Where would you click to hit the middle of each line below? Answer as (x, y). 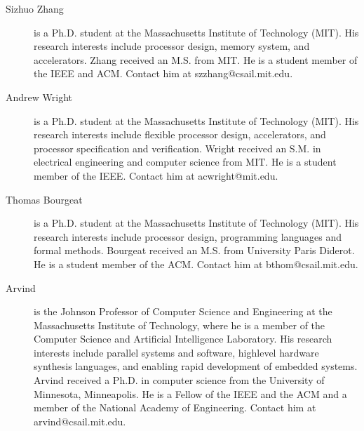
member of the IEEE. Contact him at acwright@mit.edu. (156, 175)
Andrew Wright (39, 97)
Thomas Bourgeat (44, 199)
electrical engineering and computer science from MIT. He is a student (185, 162)
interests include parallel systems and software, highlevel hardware (176, 352)
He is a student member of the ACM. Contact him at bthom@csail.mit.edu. (196, 264)
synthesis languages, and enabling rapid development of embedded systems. (196, 366)
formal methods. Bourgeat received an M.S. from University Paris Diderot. (194, 250)
